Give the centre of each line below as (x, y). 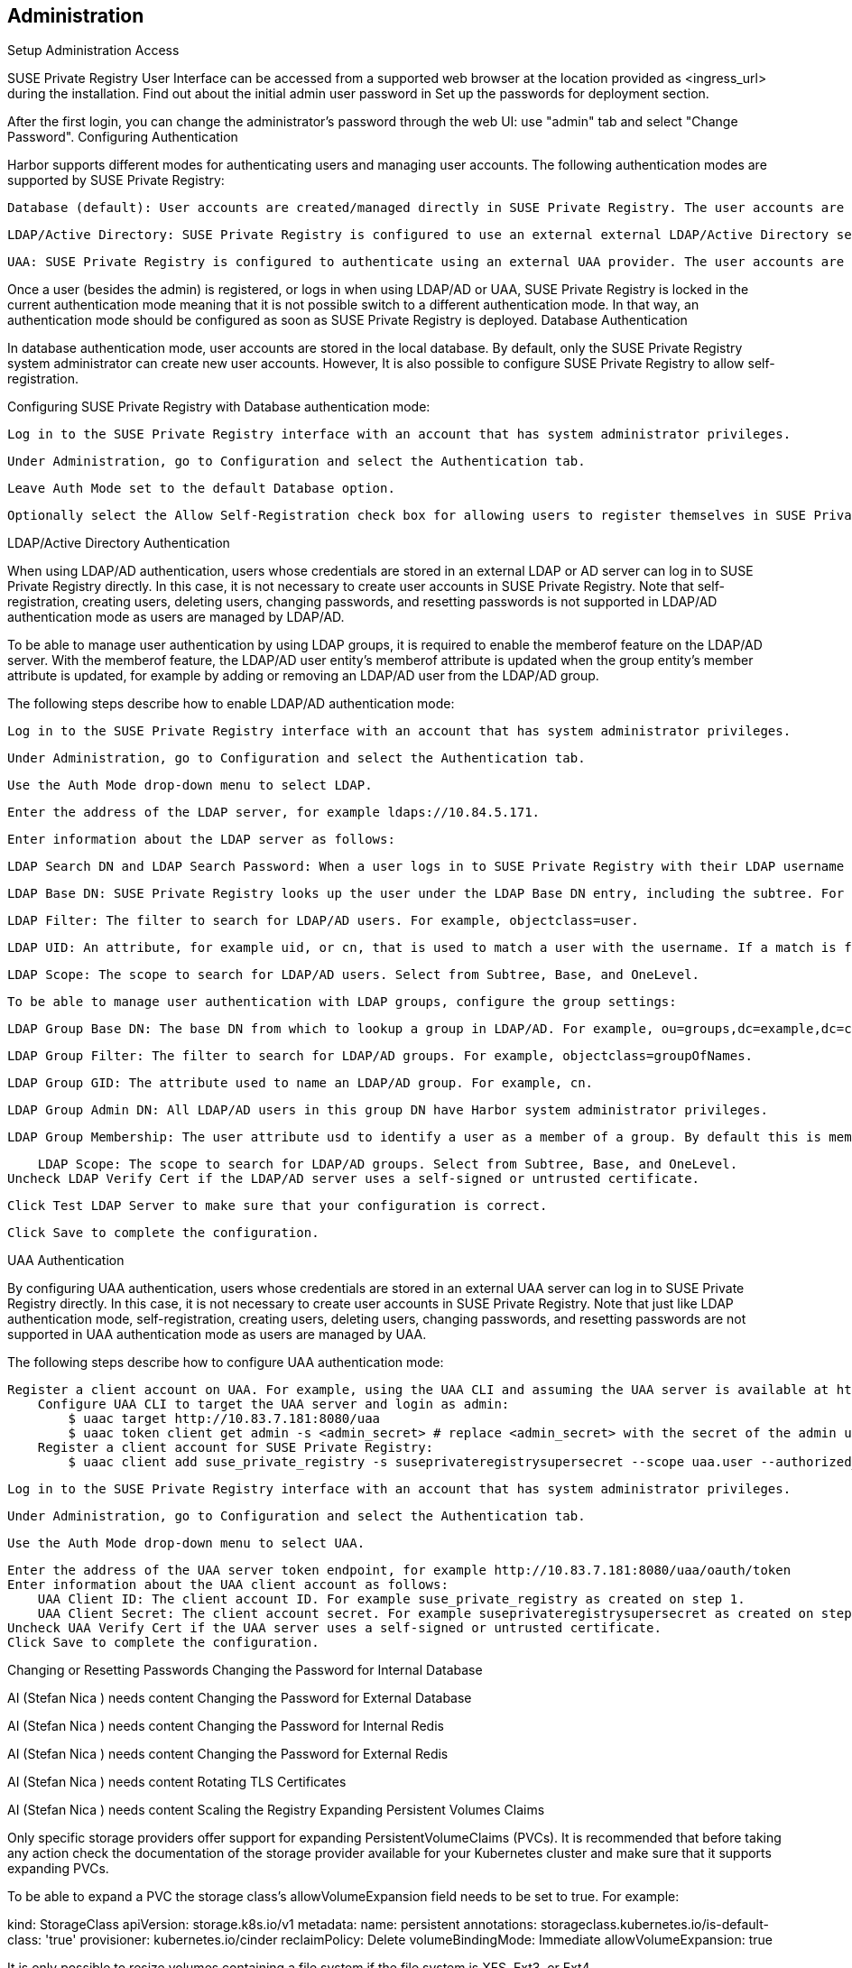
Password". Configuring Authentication (123, 137)
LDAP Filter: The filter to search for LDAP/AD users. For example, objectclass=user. (323, 921)
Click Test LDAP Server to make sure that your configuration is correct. (278, 1206)
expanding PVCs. (58, 1869)
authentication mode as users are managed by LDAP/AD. (176, 617)
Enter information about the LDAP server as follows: (201, 840)
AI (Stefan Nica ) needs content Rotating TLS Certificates (177, 1782)
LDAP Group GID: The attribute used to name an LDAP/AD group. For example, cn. (301, 1083)
